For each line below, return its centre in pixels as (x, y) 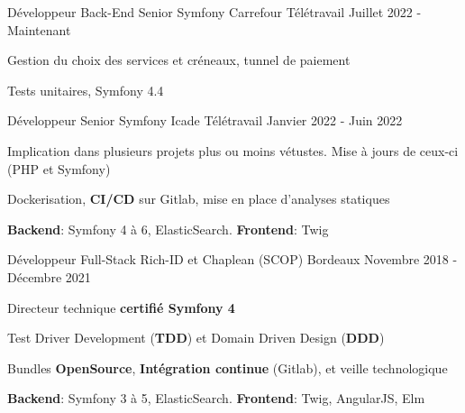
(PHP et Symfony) (59, 168)
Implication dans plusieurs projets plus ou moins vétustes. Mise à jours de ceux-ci (233, 150)
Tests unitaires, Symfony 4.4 (86, 90)
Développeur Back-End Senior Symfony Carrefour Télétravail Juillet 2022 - (214, 12)
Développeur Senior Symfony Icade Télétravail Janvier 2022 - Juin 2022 (205, 120)
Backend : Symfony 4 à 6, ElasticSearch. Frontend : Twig (168, 229)
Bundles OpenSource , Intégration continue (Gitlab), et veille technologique (228, 367)
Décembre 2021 (49, 276)
